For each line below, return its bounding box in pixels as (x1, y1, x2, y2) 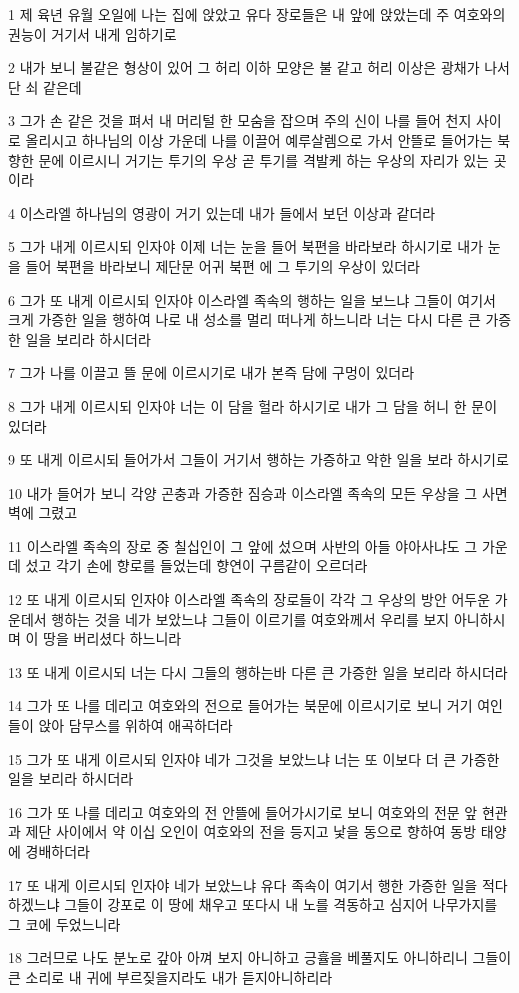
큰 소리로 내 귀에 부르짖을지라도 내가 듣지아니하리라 (8, 966, 333, 987)
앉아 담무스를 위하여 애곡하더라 (38, 715, 233, 736)
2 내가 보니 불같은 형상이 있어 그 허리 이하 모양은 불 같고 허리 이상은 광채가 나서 (8, 57, 510, 78)
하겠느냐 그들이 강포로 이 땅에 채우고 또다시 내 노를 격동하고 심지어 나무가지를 (8, 894, 498, 915)
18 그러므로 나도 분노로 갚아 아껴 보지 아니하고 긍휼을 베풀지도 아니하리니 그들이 (8, 947, 512, 968)
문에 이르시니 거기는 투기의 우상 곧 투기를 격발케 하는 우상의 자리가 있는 (38, 149, 489, 170)
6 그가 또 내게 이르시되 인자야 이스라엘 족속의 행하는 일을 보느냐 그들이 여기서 (8, 289, 496, 310)
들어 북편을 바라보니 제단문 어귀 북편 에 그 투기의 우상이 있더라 (25, 255, 420, 276)
